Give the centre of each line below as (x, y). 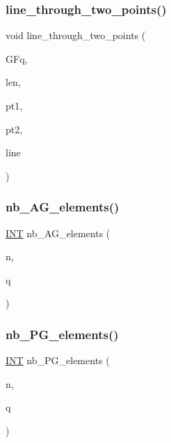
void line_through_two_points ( (76, 35)
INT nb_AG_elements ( (58, 233)
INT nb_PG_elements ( (58, 360)
